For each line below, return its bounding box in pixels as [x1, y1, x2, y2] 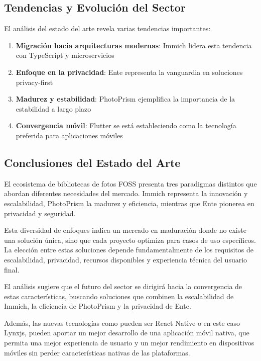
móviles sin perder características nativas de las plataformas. [4, 347, 190, 357]
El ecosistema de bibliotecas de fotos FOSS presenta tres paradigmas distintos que [4, 178, 257, 189]
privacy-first [16, 76, 53, 87]
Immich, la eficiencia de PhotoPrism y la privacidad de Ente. [4, 301, 191, 311]
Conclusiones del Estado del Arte [4, 154, 181, 170]
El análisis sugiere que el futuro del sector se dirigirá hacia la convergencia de [4, 281, 242, 292]
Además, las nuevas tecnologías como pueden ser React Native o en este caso [4, 317, 240, 328]
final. [4, 264, 20, 275]
